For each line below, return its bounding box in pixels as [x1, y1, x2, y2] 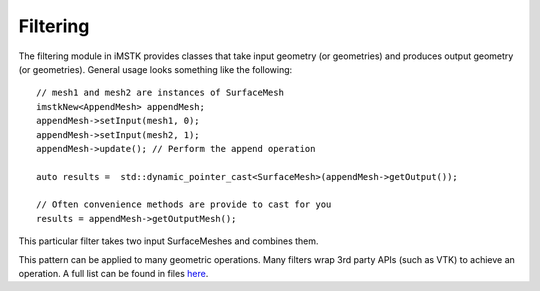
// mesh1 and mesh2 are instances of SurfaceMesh [36, 87, 285, 99]
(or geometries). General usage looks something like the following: [18, 63, 293, 75]
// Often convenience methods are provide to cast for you [36, 199, 332, 210]
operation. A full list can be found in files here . [18, 268, 209, 280]
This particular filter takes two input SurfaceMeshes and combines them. [18, 235, 319, 247]
